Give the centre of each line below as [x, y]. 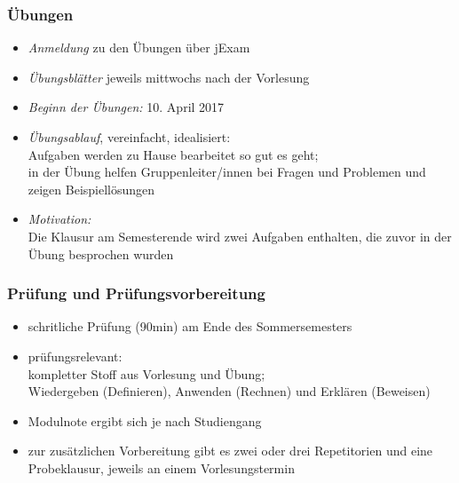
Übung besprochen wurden [101, 253]
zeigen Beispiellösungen [91, 189]
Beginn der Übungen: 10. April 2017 [126, 107]
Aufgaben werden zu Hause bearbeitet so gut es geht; [173, 154]
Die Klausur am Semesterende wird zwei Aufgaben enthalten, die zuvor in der [240, 236]
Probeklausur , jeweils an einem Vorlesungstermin [161, 467]
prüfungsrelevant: [75, 356]
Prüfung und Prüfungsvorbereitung [136, 293]
